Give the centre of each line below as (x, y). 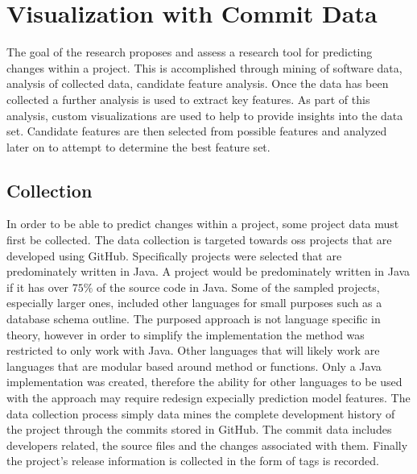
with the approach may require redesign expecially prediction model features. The (208, 398)
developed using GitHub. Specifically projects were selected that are (174, 255)
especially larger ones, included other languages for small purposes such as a (194, 303)
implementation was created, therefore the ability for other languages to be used (204, 382)
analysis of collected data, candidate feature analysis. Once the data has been (198, 83)
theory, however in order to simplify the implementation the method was (186, 334)
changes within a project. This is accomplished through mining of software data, (204, 67)
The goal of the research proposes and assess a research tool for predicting (190, 52)
